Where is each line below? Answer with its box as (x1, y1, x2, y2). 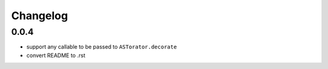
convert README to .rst (26, 52, 86, 59)
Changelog (11, 9, 68, 22)
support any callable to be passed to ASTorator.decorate (26, 43, 177, 50)
